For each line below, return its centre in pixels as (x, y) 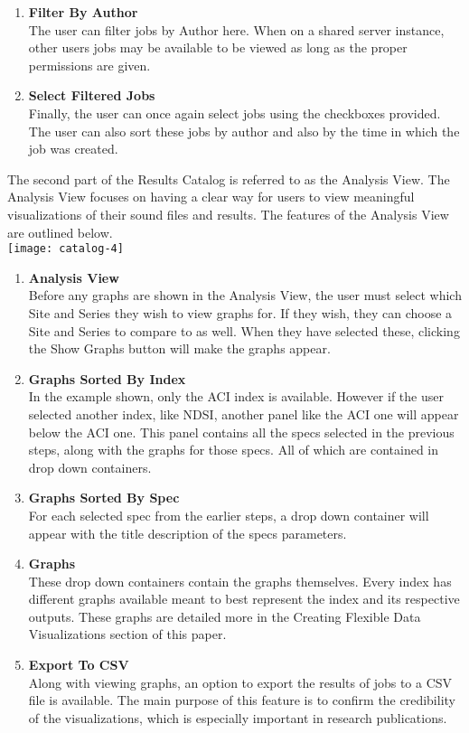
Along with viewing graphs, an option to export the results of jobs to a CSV (240, 682)
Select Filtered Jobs (92, 95)
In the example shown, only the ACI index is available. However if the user (236, 396)
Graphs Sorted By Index (107, 378)
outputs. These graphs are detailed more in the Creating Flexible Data (225, 616)
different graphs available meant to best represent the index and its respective (244, 599)
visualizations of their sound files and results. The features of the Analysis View (228, 214)
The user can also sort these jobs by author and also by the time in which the (244, 131)
